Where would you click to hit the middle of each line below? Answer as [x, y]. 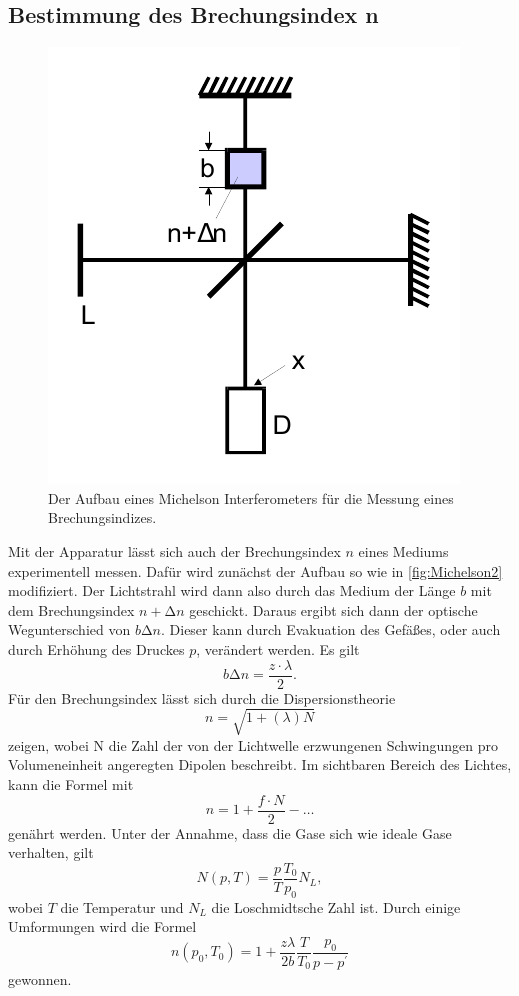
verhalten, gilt [51, 852]
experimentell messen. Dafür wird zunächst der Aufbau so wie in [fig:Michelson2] [255, 570]
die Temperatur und [122, 906]
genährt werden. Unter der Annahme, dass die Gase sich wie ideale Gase [230, 832]
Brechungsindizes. [102, 517]
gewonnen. [40, 978]
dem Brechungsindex [71, 609]
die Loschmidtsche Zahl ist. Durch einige [336, 906]
